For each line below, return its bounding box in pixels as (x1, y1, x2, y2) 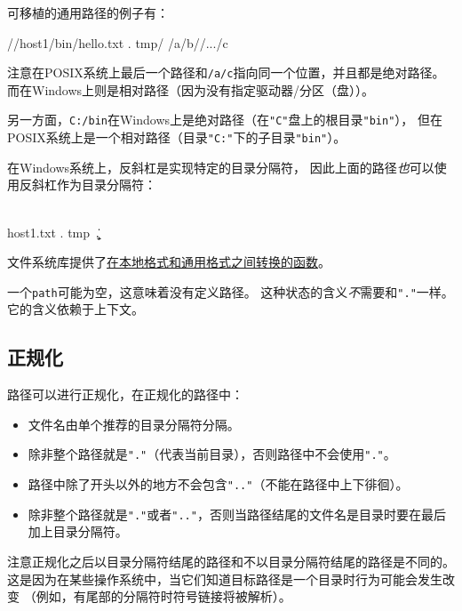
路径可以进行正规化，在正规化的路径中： (7, 385, 243, 404)
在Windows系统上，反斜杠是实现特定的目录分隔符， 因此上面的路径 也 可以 (7, 157, 434, 176)
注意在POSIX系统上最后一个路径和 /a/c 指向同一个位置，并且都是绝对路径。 (7, 63, 445, 82)
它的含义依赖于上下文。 (7, 300, 144, 318)
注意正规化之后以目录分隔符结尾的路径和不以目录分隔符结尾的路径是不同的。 (7, 551, 455, 570)
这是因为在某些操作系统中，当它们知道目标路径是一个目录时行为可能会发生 (7, 569, 442, 588)
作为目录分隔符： (56, 175, 156, 194)
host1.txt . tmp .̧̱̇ (7, 222, 100, 241)
